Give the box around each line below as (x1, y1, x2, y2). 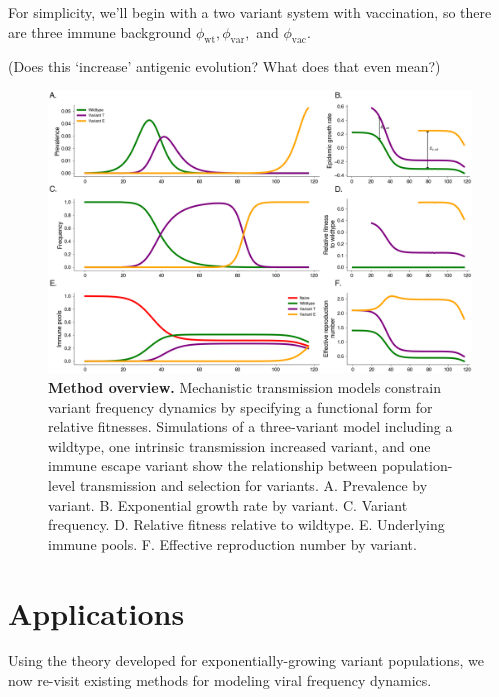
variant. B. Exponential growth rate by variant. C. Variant (48, 494, 408, 515)
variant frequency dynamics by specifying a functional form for (48, 396, 433, 417)
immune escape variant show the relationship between (48, 455, 378, 476)
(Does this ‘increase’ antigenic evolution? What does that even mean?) (8, 56, 441, 77)
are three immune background (8, 21, 192, 42)
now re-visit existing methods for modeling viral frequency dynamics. (8, 670, 432, 691)
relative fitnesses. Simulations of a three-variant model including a (48, 416, 453, 437)
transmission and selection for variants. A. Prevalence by (79, 474, 428, 495)
